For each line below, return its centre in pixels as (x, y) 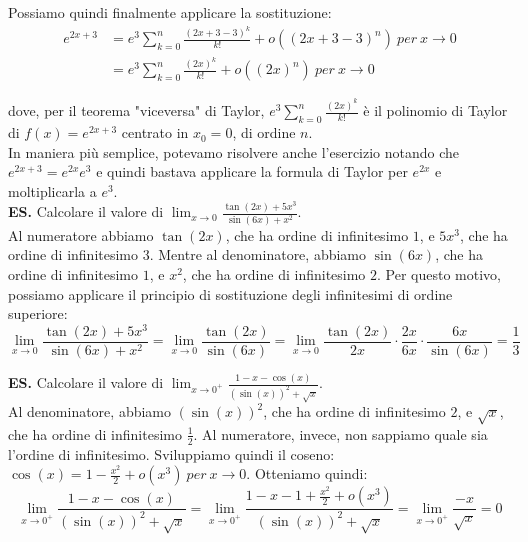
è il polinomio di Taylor (435, 110)
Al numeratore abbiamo (81, 234)
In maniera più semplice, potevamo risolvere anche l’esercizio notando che (234, 151)
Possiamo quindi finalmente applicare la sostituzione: (170, 12)
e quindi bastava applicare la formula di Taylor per (252, 171)
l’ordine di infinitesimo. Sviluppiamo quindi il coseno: (171, 453)
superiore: (38, 313)
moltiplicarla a (52, 190)
